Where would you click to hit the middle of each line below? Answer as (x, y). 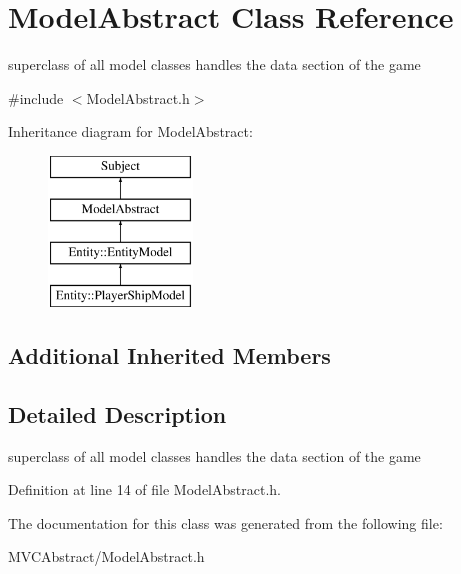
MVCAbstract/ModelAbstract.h (106, 556)
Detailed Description (117, 413)
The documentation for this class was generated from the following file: (225, 522)
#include (36, 97)
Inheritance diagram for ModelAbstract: (130, 131)
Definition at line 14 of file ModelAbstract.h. (144, 489)
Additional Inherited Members (169, 355)
